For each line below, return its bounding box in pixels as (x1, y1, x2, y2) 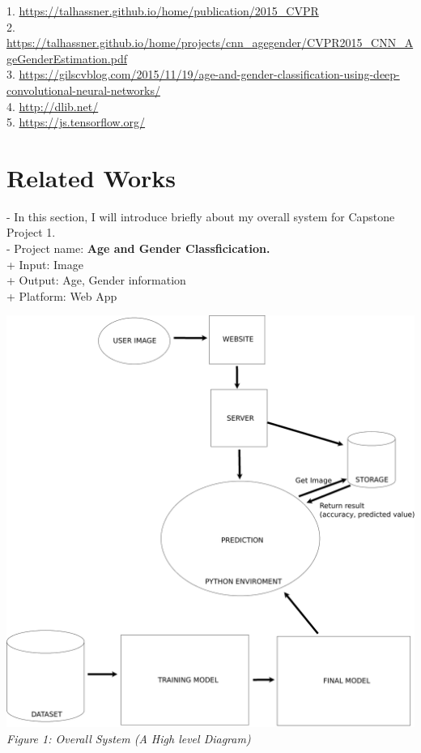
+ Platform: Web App (6, 287, 117, 304)
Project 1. (6, 224, 56, 241)
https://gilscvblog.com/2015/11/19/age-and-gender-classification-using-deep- (19, 66, 400, 83)
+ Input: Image (6, 255, 83, 272)
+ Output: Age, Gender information (6, 272, 186, 289)
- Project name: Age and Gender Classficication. (6, 240, 270, 257)
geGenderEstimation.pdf (6, 49, 128, 66)
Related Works (6, 160, 176, 194)
